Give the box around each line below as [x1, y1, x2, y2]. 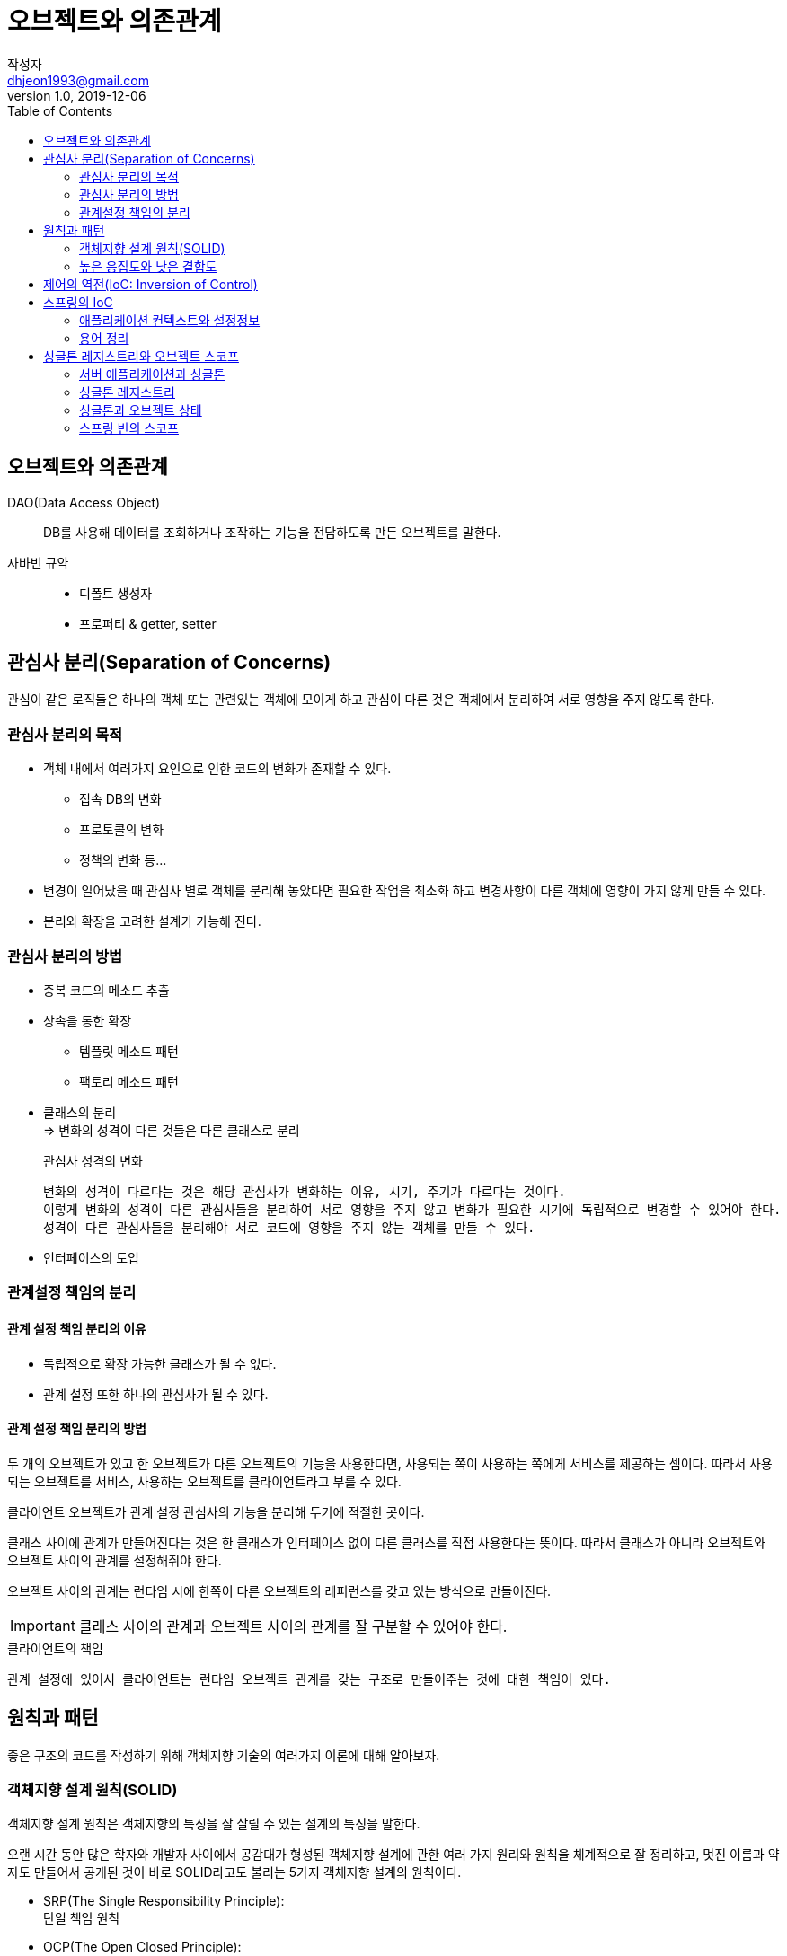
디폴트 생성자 [79, 585, 153, 601]
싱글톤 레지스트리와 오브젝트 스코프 [43, 348, 239, 364]
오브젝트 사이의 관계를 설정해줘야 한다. [7, 1552, 222, 1568]
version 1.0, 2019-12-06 [7, 87, 146, 103]
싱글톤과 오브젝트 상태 [79, 401, 202, 418]
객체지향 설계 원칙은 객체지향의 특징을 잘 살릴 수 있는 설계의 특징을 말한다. [7, 1816, 420, 1832]
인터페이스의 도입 [43, 1249, 139, 1265]
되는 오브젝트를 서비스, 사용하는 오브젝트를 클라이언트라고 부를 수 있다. [7, 1473, 402, 1489]
